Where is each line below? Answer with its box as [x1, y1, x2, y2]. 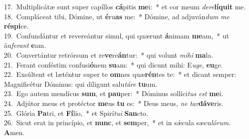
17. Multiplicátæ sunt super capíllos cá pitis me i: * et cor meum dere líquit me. [4, 1, 246, 11]
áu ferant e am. [4, 40, 46, 50]
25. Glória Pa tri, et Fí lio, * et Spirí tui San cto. [4, 107, 148, 118]
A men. [4, 127, 25, 137]
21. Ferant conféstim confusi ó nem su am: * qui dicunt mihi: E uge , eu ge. [4, 59, 223, 69]
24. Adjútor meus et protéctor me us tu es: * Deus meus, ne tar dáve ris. [4, 98, 224, 108]
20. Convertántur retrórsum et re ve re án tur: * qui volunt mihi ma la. [4, 49, 213, 60]
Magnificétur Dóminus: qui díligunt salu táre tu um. [4, 78, 157, 89]
